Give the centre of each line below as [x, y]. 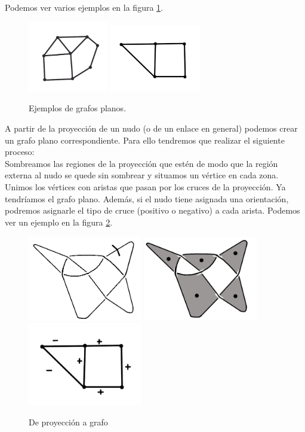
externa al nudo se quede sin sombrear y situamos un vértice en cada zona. [142, 175]
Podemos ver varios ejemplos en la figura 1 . [84, 7]
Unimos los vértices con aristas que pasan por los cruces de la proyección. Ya [145, 186]
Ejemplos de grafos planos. [78, 108]
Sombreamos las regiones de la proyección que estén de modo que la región [141, 163]
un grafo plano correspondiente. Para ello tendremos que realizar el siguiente [145, 140]
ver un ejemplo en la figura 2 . [59, 222]
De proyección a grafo [68, 422]
